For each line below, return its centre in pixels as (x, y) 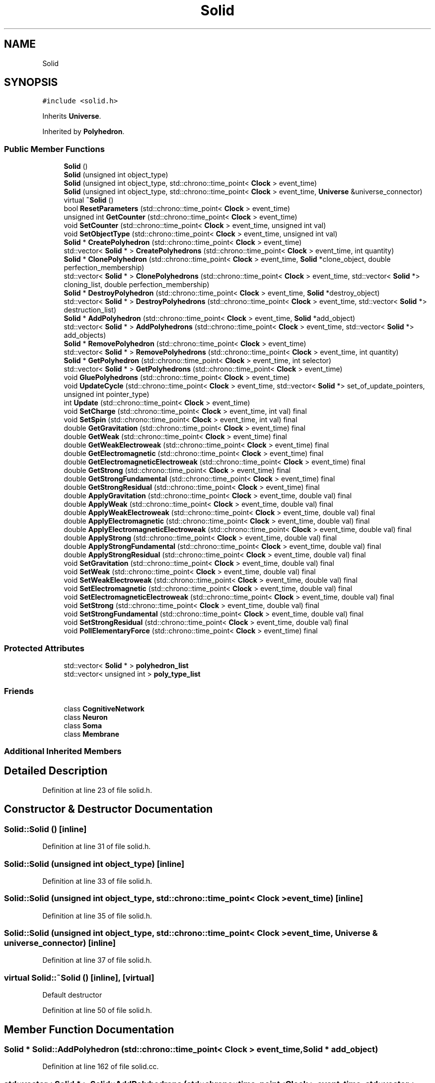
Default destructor (72, 995)
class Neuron (86, 717)
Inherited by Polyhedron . (83, 132)
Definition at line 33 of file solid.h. (97, 881)
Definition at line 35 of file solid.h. (97, 916)
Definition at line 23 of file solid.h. (97, 790)
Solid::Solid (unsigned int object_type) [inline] (94, 864)
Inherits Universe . (72, 116)
